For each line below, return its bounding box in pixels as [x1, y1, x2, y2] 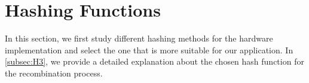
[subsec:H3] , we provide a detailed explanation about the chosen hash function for [5, 55, 304, 68]
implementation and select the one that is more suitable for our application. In [5, 43, 293, 56]
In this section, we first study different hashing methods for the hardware [5, 32, 273, 44]
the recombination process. [5, 66, 103, 79]
